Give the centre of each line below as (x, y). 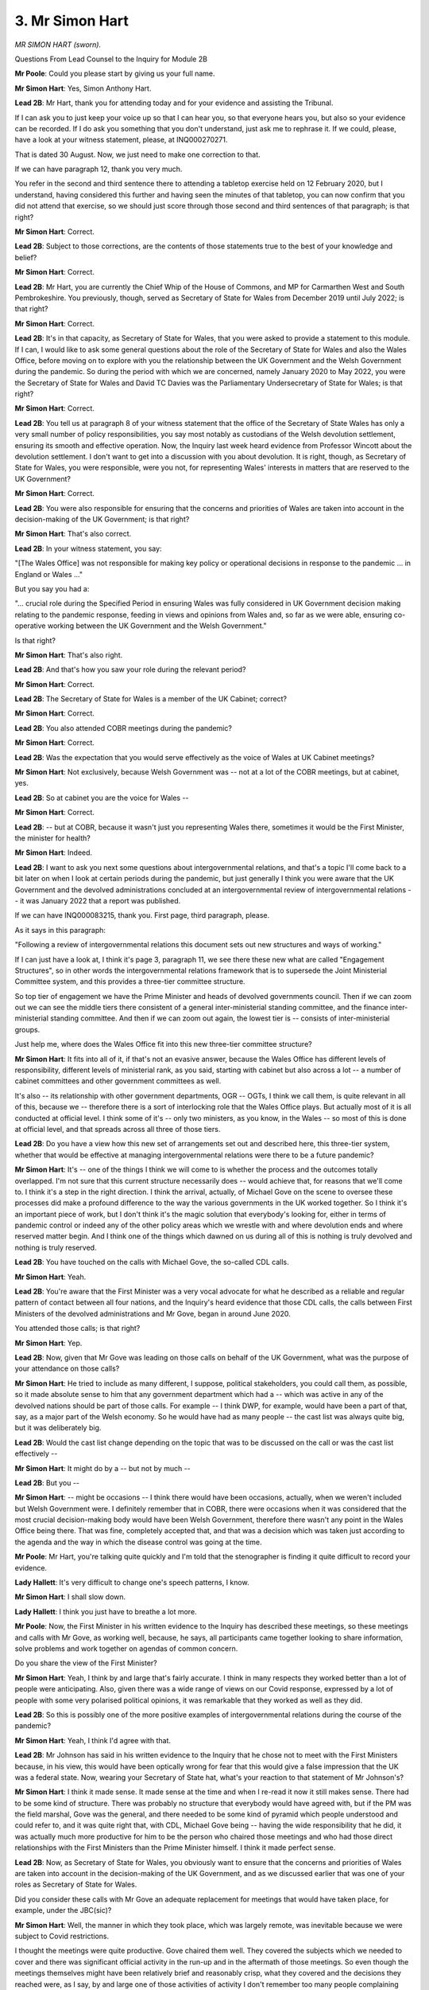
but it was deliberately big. (58, 1428)
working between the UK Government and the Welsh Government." (157, 626)
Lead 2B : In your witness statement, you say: (88, 548)
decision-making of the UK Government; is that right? (102, 519)
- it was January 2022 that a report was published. (98, 900)
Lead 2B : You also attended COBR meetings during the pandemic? (123, 728)
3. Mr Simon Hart (71, 21)
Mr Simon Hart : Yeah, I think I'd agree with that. (93, 1740)
